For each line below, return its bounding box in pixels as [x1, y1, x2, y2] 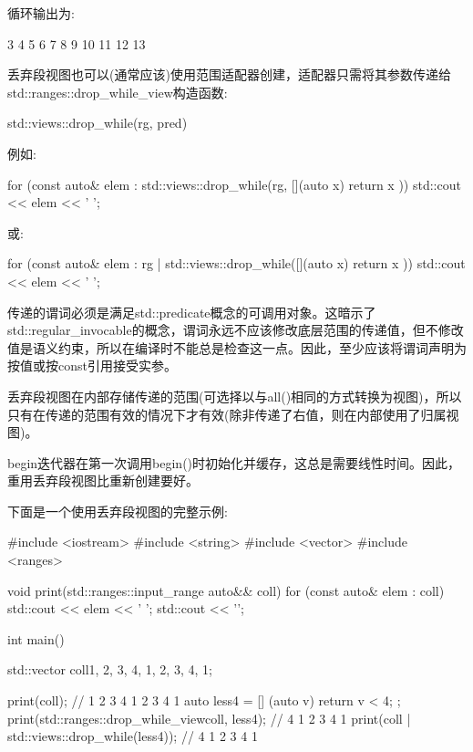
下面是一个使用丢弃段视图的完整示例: [7, 501, 228, 520]
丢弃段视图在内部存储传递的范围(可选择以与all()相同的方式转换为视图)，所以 [7, 386, 462, 405]
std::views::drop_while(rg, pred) [7, 113, 188, 132]
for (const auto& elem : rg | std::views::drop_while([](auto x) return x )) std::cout [7, 254, 466, 273]
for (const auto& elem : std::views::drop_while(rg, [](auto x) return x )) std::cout [7, 174, 461, 193]
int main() [7, 629, 65, 648]
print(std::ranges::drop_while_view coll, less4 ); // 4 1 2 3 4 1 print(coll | [7, 708, 411, 727]
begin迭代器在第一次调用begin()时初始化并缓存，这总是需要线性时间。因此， [7, 453, 461, 472]
